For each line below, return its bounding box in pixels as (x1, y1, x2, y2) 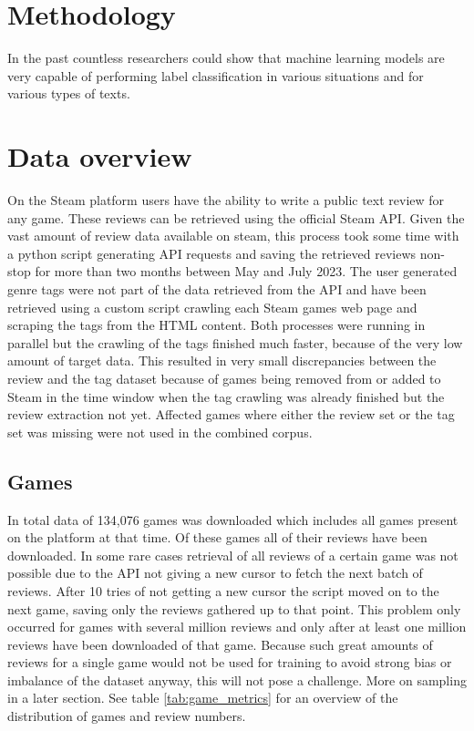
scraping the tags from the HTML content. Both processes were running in (7, 315, 426, 335)
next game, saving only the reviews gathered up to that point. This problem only (7, 599, 461, 618)
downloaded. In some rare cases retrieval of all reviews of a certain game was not (7, 545, 459, 564)
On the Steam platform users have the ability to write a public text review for (7, 190, 445, 210)
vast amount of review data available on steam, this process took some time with (7, 226, 459, 245)
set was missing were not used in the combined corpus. (7, 422, 313, 441)
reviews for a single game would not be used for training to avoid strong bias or (7, 653, 452, 672)
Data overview (7, 138, 192, 175)
